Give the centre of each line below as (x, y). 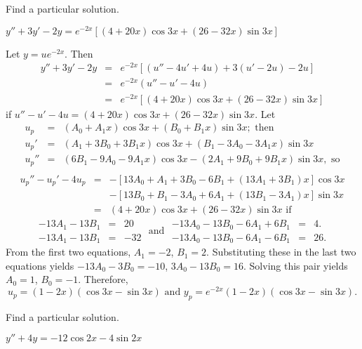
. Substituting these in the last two (281, 252)
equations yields (40, 265)
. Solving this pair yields (296, 265)
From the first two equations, (68, 252)
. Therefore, (103, 279)
